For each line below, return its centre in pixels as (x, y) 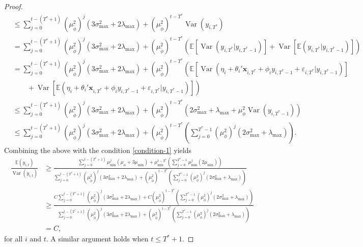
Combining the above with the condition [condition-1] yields (98, 150)
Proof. (13, 6)
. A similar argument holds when (97, 239)
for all (13, 239)
